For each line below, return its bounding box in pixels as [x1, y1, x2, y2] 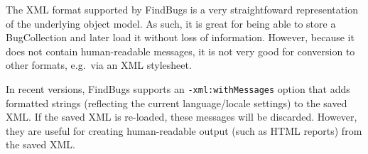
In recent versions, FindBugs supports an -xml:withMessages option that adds [6, 81, 350, 96]
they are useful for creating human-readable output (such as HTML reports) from [6, 123, 362, 138]
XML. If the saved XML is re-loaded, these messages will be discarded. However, [6, 109, 357, 124]
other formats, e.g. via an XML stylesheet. [6, 57, 192, 72]
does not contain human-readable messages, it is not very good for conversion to [6, 43, 355, 58]
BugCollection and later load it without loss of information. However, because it [6, 30, 355, 45]
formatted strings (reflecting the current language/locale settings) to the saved [6, 95, 347, 110]
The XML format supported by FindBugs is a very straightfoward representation [6, 2, 358, 16]
